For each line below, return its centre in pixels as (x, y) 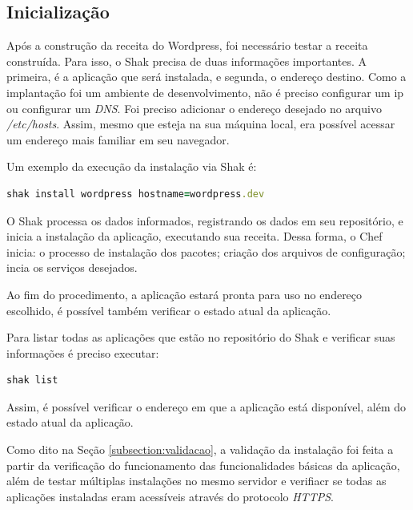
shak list (32, 380)
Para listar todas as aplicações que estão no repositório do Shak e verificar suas (201, 337)
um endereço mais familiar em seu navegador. (118, 139)
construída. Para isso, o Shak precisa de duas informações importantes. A (187, 61)
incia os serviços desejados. (72, 267)
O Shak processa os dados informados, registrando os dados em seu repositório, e (205, 220)
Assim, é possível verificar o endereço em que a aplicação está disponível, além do (206, 406)
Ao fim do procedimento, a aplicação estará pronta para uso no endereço (184, 294)
